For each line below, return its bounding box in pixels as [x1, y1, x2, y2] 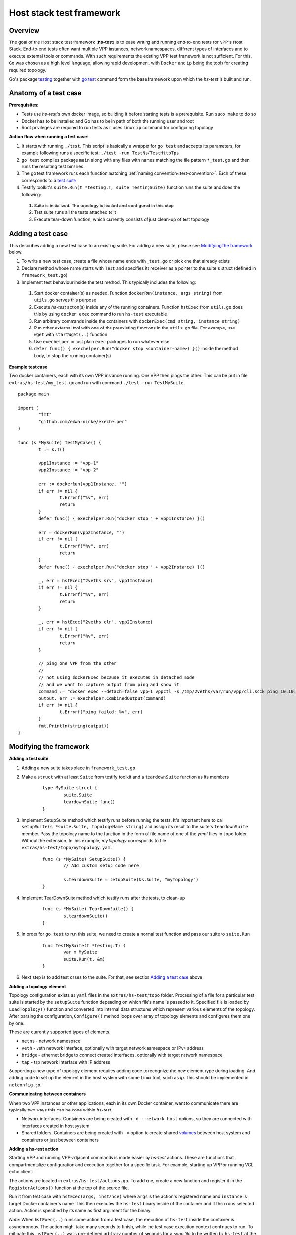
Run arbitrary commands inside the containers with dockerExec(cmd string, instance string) [34, 318, 240, 324]
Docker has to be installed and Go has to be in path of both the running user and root [21, 118, 194, 123]
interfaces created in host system [21, 1123, 90, 1129]
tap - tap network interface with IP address [21, 1059, 111, 1065]
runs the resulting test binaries [21, 164, 84, 170]
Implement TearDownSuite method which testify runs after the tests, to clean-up [21, 895, 185, 901]
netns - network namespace [21, 1038, 81, 1044]
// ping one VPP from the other [38, 661, 117, 666]
